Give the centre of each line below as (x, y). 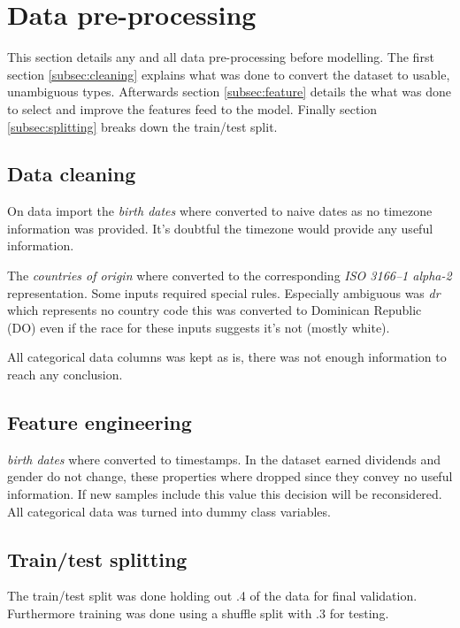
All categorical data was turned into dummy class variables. (169, 511)
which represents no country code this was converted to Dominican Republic (215, 310)
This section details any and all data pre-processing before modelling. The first (221, 57)
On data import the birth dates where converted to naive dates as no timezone (220, 211)
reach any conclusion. (65, 375)
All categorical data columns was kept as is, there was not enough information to (227, 357)
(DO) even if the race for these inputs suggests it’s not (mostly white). (199, 327)
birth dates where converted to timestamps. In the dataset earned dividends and (224, 459)
